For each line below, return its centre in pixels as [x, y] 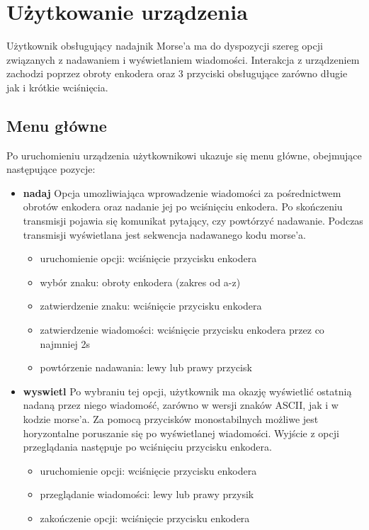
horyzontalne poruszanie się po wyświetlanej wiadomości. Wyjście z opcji [181, 433]
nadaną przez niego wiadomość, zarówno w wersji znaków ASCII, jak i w [181, 405]
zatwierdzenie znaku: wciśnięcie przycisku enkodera [151, 306]
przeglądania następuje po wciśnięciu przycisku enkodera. [147, 447]
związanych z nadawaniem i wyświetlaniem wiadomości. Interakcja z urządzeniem [183, 59]
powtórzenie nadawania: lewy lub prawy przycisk [146, 367]
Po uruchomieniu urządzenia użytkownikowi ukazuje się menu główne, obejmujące [184, 155]
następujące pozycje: [51, 169]
